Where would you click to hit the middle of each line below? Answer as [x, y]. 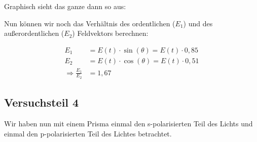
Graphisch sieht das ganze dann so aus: [65, 6]
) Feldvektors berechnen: [110, 33]
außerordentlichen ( [34, 33]
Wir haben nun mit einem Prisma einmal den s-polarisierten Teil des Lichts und [128, 124]
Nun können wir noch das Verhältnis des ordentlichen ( [90, 23]
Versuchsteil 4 [42, 102]
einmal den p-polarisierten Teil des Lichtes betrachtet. [88, 133]
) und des [198, 23]
